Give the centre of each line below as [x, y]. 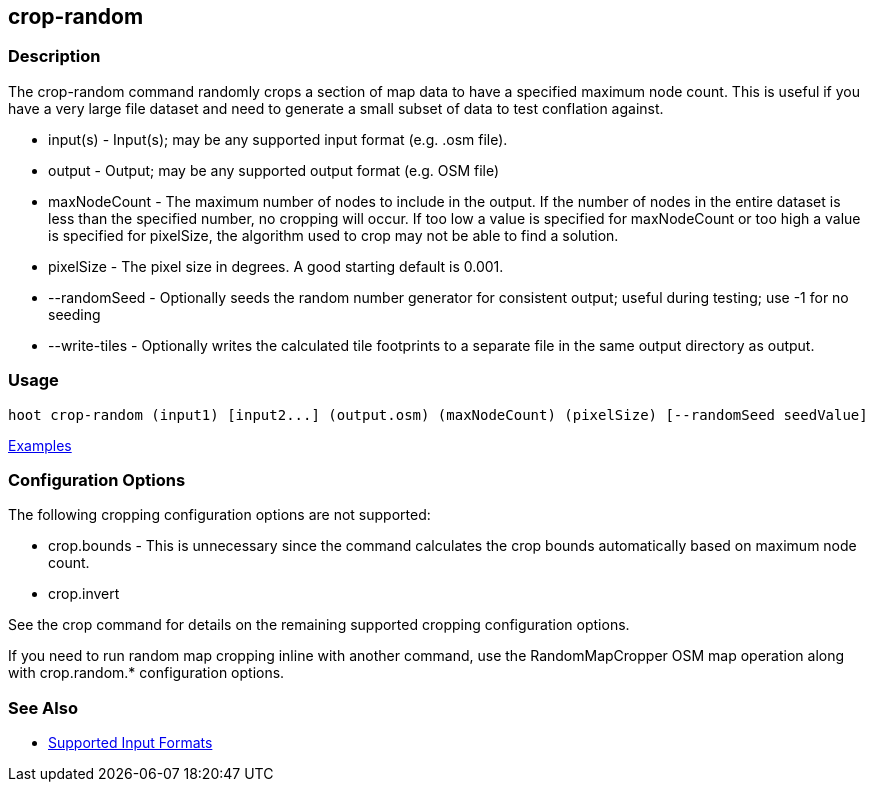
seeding [74, 314]
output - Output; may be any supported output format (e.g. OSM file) [274, 170]
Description [54, 56]
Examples [40, 445]
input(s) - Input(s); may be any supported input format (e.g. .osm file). [278, 139]
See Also [43, 707]
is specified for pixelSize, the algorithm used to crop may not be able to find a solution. [333, 235]
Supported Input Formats [130, 743]
